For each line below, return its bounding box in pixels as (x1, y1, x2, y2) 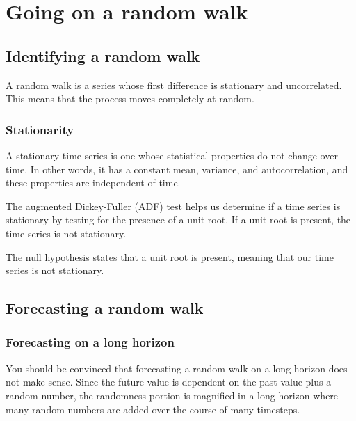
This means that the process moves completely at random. (6, 91, 254, 106)
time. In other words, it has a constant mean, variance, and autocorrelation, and (6, 161, 348, 176)
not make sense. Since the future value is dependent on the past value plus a (6, 374, 332, 389)
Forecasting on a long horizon (6, 333, 175, 351)
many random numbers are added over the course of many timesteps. (6, 402, 300, 416)
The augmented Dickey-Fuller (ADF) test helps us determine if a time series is (6, 198, 341, 213)
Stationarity (6, 120, 74, 138)
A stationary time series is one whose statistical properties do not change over (6, 148, 338, 162)
